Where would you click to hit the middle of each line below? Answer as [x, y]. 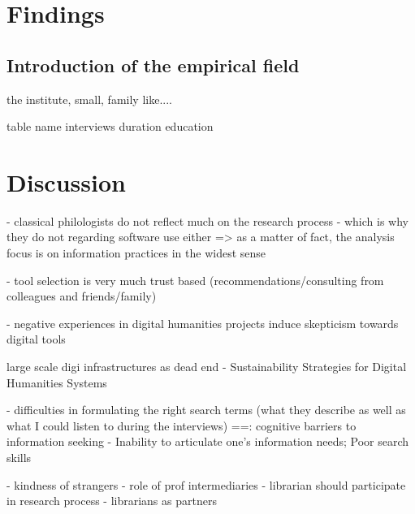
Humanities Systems [57, 382]
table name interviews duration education [110, 126]
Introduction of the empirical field [153, 65]
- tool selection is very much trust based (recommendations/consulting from [195, 280]
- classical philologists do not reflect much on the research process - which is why [207, 220]
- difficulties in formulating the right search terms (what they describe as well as [206, 410]
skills [19, 458]
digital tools [36, 339]
